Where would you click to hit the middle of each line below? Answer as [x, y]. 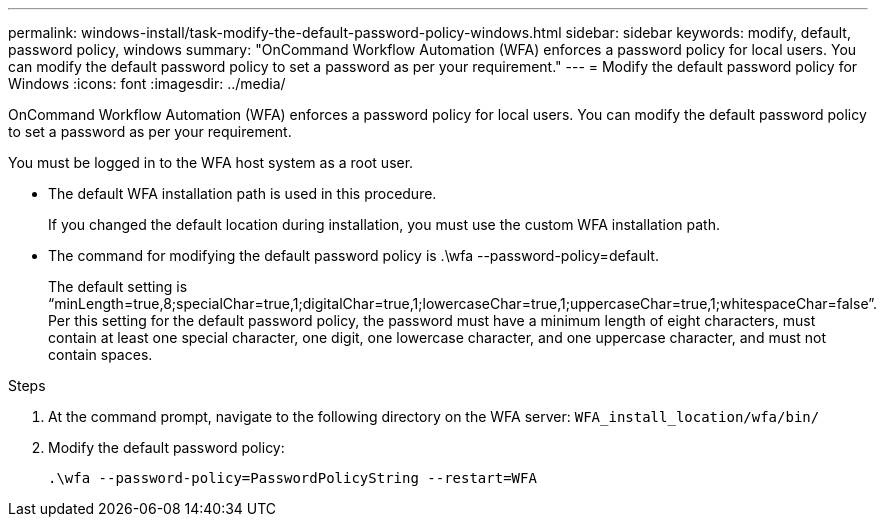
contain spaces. [100, 354]
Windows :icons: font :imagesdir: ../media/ [147, 83]
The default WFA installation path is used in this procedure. [242, 193]
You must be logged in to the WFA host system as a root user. [211, 162]
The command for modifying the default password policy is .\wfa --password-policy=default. [353, 255]
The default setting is [118, 286]
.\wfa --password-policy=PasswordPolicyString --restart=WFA [292, 478]
